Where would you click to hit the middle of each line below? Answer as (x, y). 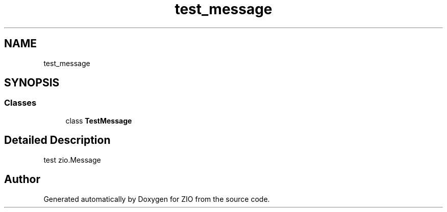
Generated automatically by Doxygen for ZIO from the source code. (157, 199)
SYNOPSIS (32, 83)
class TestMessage (99, 120)
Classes (20, 103)
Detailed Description (57, 140)
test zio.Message (72, 160)
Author (22, 179)
